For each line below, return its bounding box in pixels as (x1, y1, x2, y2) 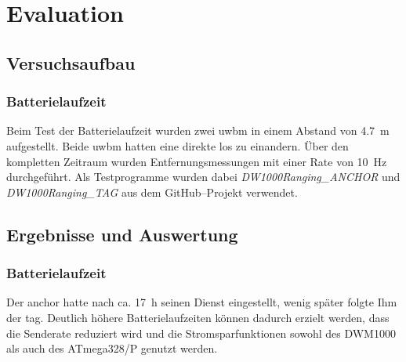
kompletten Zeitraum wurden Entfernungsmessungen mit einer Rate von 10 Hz (6, 153, 387, 169)
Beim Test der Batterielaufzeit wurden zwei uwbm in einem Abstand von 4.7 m (6, 122, 390, 139)
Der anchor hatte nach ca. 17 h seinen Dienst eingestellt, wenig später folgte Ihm (6, 294, 397, 310)
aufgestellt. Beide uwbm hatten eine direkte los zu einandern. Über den (6, 137, 349, 154)
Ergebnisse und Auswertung (6, 222, 238, 246)
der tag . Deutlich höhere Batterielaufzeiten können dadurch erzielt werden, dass (6, 309, 390, 325)
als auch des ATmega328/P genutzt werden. (6, 340, 218, 357)
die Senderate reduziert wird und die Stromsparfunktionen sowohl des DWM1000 (6, 324, 396, 341)
